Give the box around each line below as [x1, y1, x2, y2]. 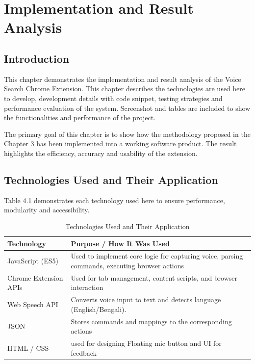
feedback [71, 347, 97, 358]
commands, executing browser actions [71, 260, 184, 270]
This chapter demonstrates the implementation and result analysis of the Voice [4, 74, 241, 84]
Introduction [4, 51, 70, 66]
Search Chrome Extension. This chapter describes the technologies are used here [4, 83, 246, 94]
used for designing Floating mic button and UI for [71, 338, 222, 348]
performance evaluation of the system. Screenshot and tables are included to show [4, 103, 251, 113]
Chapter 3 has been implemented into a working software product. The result [4, 138, 237, 149]
